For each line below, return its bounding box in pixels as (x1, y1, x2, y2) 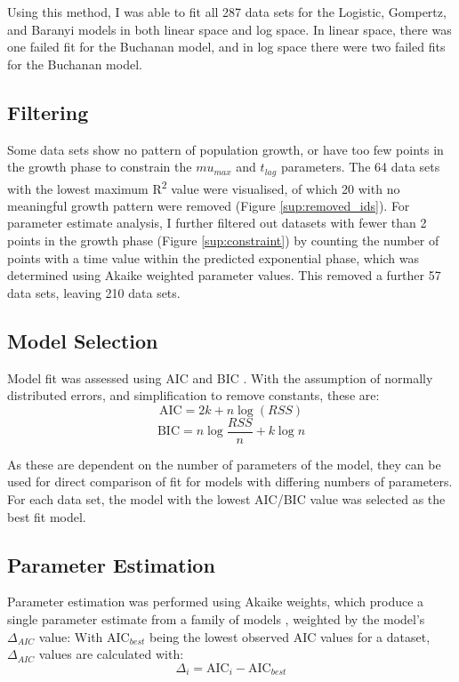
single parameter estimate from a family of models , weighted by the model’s (7, 610, 425, 629)
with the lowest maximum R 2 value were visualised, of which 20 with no (7, 176, 400, 197)
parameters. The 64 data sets (280, 157, 440, 176)
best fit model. (7, 507, 86, 526)
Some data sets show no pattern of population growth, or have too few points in (7, 140, 444, 158)
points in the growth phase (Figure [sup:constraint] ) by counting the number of (7, 231, 439, 250)
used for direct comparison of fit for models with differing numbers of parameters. (7, 472, 453, 491)
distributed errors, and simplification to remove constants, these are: (7, 386, 380, 405)
